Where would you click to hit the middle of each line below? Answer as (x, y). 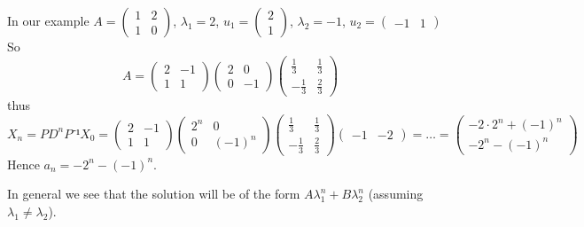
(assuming (396, 194)
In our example (48, 20)
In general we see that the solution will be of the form (154, 194)
